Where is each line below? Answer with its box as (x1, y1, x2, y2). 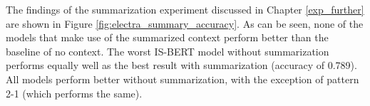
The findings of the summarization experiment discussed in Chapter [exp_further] (6, 2, 364, 16)
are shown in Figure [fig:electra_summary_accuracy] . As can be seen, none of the (6, 16, 364, 31)
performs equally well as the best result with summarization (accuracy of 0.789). (6, 58, 357, 73)
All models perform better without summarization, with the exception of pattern (6, 71, 359, 86)
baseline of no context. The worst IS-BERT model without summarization (6, 43, 329, 58)
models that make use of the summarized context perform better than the (6, 30, 329, 45)
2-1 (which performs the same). (6, 85, 143, 100)
